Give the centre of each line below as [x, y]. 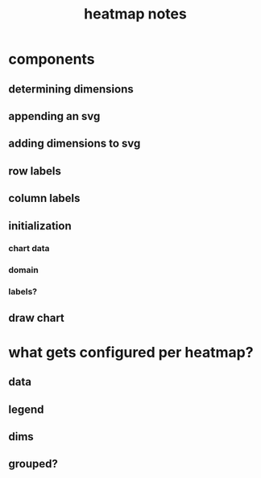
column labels [44, 198]
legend [26, 409]
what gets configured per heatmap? [131, 352]
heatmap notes [135, 14]
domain [23, 270]
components [52, 59]
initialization [40, 226]
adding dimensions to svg [75, 144]
